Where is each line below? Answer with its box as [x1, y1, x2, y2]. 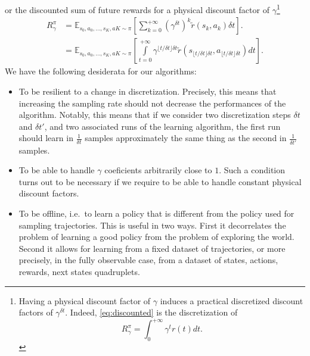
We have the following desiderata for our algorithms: [5, 65, 197, 77]
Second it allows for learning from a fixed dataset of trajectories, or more [18, 242, 286, 254]
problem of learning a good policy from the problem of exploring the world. [18, 230, 294, 243]
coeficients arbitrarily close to [104, 164, 212, 176]
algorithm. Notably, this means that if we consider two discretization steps [18, 108, 291, 121]
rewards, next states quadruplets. [18, 265, 140, 277]
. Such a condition [219, 164, 286, 176]
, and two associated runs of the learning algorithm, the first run [44, 120, 281, 132]
